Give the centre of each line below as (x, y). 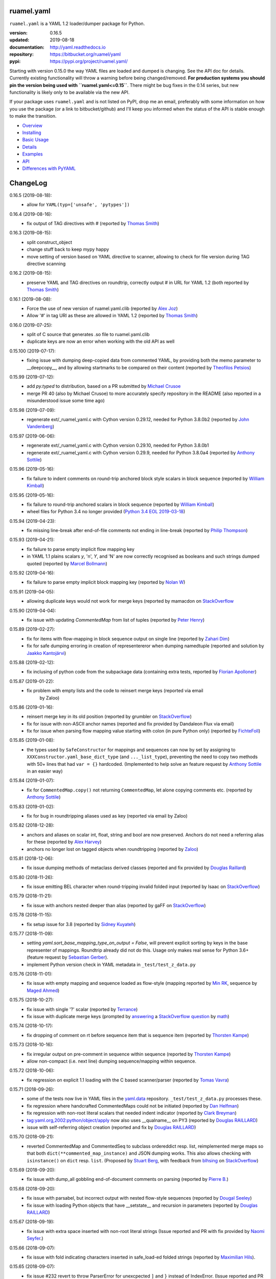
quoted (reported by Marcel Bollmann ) (67, 563)
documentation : (27, 47)
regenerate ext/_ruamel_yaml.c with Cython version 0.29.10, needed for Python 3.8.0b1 (118, 446)
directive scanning (46, 263)
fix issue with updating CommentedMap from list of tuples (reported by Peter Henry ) (116, 620)
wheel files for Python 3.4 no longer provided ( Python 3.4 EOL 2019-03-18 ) (106, 512)
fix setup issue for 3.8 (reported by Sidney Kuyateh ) (81, 924)
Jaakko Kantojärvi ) (47, 653)
